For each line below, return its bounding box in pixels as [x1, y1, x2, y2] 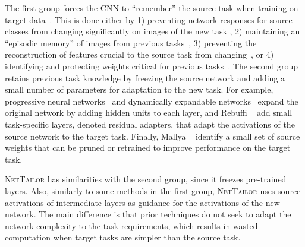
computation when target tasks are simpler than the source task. [5, 231, 241, 243]
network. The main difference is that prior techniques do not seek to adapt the [5, 208, 291, 220]
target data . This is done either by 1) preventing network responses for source [5, 13, 293, 26]
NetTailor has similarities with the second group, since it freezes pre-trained [5, 173, 287, 185]
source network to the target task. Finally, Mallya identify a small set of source [5, 129, 300, 142]
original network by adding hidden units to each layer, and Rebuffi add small [5, 106, 293, 119]
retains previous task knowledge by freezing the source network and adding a [5, 71, 285, 84]
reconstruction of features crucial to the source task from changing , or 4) [5, 48, 274, 61]
